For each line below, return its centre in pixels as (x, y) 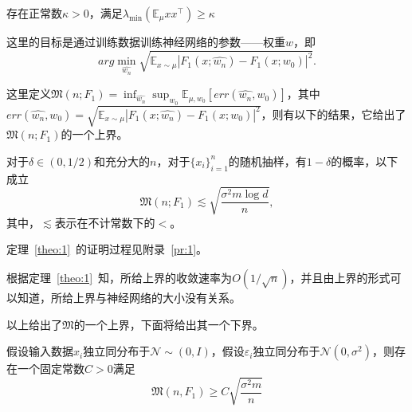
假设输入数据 (40, 351)
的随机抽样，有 (267, 161)
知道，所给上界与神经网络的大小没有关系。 (129, 297)
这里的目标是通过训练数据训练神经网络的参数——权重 (146, 41)
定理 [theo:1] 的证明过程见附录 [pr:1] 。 (107, 249)
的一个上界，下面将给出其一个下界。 (169, 324)
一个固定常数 (51, 369)
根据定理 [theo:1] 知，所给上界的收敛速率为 (120, 277)
